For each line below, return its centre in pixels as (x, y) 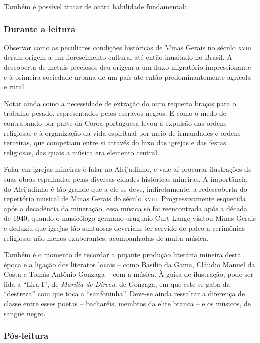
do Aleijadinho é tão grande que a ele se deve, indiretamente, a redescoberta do (126, 189)
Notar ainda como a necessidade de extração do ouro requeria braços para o (120, 103)
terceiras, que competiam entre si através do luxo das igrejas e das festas (115, 143)
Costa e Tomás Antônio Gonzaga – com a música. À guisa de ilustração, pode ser (129, 274)
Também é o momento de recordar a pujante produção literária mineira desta (123, 255)
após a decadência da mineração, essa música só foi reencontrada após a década (126, 208)
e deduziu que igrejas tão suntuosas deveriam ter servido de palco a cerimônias (125, 228)
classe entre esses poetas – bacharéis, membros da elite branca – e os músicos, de (127, 304)
